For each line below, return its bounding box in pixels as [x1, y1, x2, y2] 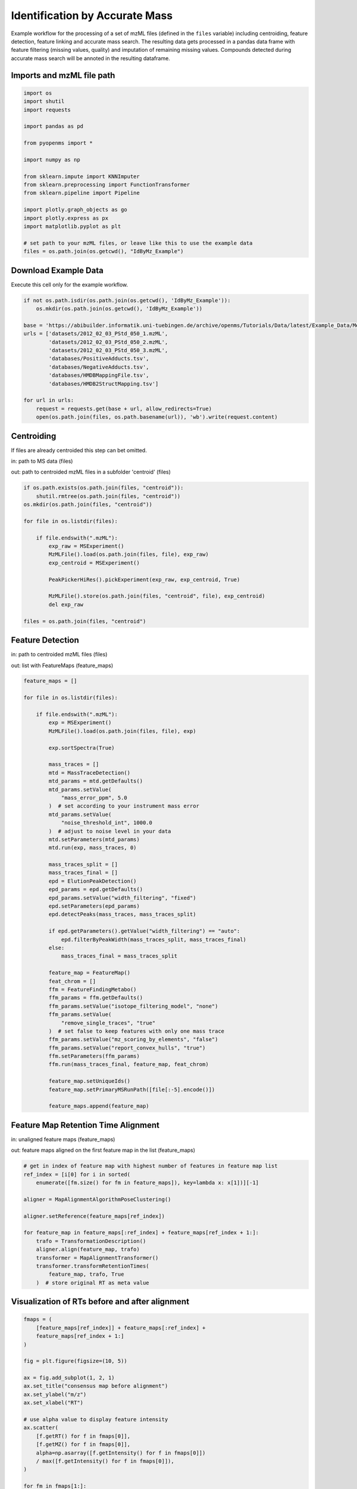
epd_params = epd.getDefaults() [48, 886, 143, 893]
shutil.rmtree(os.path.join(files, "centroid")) [36, 493, 181, 500]
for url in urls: [23, 397, 74, 404]
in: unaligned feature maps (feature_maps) [11, 1135, 115, 1143]
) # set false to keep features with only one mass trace [48, 1027, 225, 1035]
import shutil [23, 98, 65, 105]
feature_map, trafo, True [48, 1271, 124, 1278]
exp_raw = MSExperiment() [48, 543, 124, 550]
